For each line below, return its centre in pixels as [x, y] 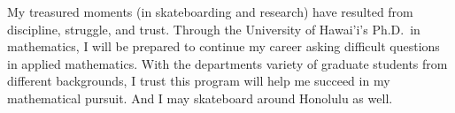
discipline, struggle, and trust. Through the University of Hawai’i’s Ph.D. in [214, 29]
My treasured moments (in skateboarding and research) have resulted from [210, 11]
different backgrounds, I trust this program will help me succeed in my [199, 81]
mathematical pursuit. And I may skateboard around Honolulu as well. [200, 98]
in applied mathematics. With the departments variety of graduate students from [227, 63]
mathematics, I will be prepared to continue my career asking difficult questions [224, 46]
